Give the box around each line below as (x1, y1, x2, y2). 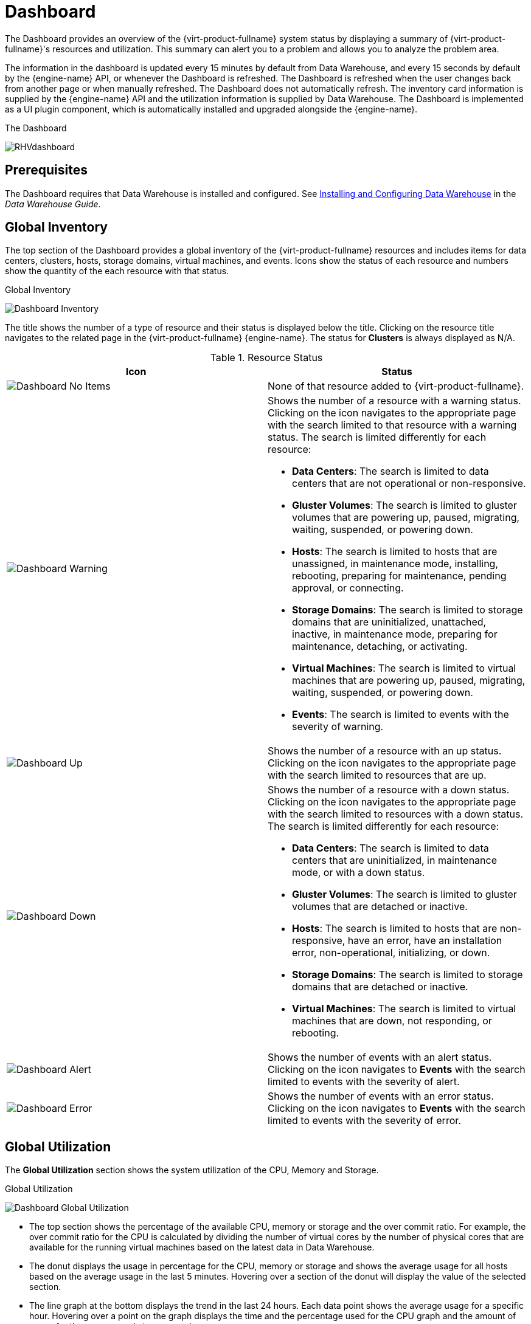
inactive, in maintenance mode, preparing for (292, 628, 498, 641)
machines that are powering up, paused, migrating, (292, 674, 526, 687)
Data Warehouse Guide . (5, 198, 101, 209)
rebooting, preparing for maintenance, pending (292, 570, 507, 582)
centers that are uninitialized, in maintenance (292, 854, 497, 867)
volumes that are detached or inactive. (292, 900, 468, 913)
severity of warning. (292, 720, 384, 733)
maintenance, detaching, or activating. (292, 640, 468, 653)
